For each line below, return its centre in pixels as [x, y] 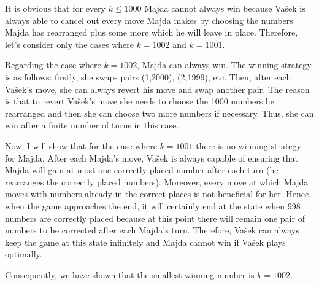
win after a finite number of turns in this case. [92, 125]
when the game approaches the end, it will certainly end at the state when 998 [153, 205]
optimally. [24, 254]
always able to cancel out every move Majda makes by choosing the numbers [149, 20]
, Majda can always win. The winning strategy [224, 65]
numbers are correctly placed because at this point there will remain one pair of [155, 218]
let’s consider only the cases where [69, 44]
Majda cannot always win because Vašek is [225, 8]
